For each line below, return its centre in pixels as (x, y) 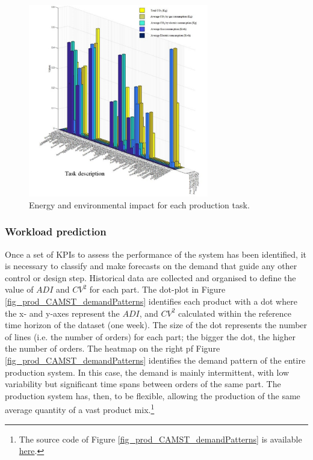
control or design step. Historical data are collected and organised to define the (150, 277)
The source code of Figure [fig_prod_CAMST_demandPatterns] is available (160, 439)
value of (19, 289)
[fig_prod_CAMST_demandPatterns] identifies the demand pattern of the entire (155, 360)
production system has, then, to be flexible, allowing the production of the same (153, 395)
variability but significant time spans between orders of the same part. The (143, 384)
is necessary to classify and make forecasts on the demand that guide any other (151, 266)
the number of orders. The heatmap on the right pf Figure (113, 348)
